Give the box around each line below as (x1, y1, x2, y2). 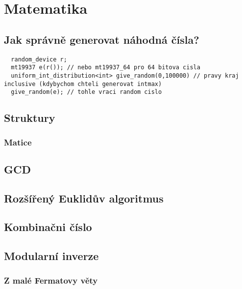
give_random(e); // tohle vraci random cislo (11, 88, 162, 96)
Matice (4, 136, 32, 148)
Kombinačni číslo (4, 219, 92, 234)
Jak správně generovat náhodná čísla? (4, 31, 199, 47)
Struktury (4, 110, 55, 125)
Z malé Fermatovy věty (4, 274, 98, 286)
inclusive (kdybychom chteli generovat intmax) (4, 80, 162, 87)
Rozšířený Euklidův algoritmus (4, 190, 164, 205)
